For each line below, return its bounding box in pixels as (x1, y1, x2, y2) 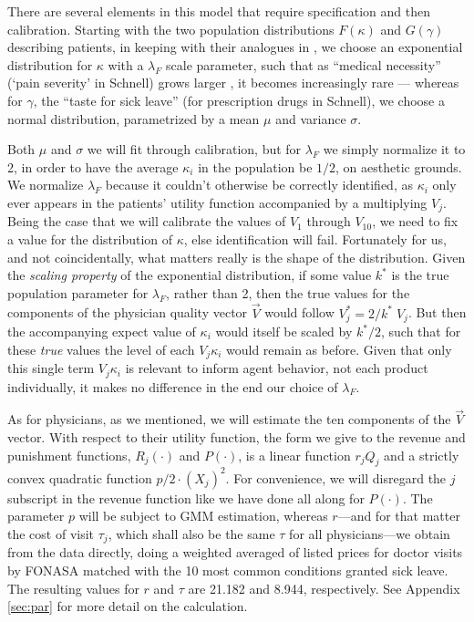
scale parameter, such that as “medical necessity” (166, 55, 441, 74)
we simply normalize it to (323, 140, 466, 159)
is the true (391, 265, 449, 285)
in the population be (198, 157, 313, 176)
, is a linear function (238, 445, 351, 464)
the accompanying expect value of (7, 322, 196, 341)
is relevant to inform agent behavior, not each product (125, 358, 428, 378)
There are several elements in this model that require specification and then (7, 2, 431, 20)
